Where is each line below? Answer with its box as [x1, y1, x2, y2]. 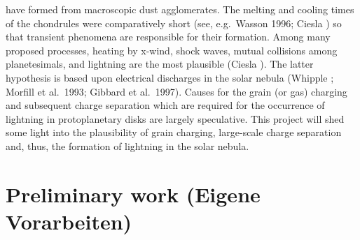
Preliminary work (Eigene [6, 179, 261, 208]
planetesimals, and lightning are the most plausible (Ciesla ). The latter [6, 57, 314, 71]
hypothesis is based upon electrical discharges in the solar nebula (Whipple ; [6, 70, 334, 84]
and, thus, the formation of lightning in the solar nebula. [6, 138, 249, 153]
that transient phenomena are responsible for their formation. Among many [6, 29, 331, 44]
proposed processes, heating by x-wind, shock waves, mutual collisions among [6, 43, 338, 57]
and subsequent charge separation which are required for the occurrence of [6, 98, 325, 112]
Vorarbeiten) [6, 207, 132, 235]
